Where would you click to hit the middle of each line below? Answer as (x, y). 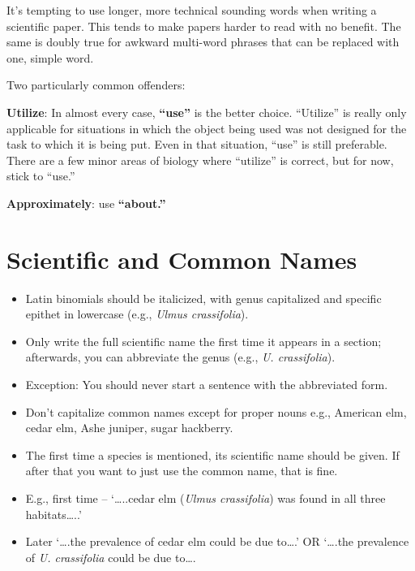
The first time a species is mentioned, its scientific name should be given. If (212, 454)
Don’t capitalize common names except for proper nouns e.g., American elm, (216, 411)
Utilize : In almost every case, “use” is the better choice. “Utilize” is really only (207, 112)
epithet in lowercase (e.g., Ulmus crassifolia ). (137, 314)
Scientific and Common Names (182, 259)
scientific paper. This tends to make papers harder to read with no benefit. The (204, 26)
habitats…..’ (53, 514)
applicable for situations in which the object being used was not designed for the (207, 128)
